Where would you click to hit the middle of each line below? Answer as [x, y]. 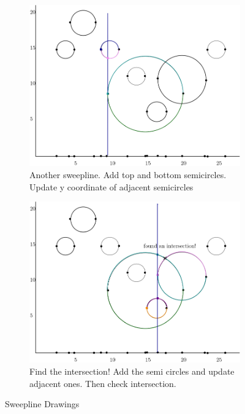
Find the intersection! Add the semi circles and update [132, 371]
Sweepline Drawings [42, 404]
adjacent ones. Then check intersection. [103, 383]
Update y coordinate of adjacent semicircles [111, 186]
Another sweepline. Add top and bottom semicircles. [128, 174]
